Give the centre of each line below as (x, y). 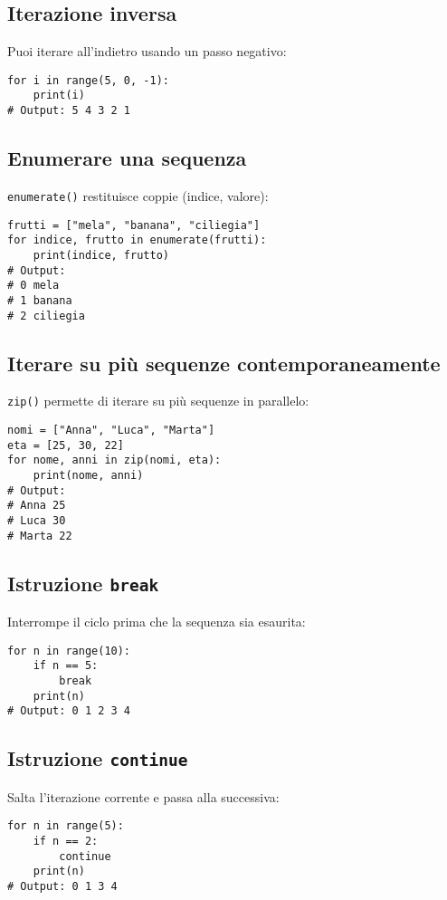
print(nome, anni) (88, 476)
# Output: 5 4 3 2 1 (69, 111)
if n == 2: (66, 842)
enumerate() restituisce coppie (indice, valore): (138, 195)
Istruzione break (83, 583)
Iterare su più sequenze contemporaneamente (224, 363)
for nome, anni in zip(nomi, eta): (114, 460)
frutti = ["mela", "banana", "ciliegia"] (134, 225)
